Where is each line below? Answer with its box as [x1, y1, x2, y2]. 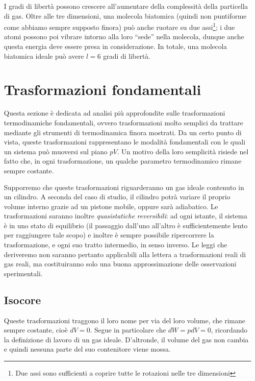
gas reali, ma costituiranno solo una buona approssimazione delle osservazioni [4, 259, 236, 269]
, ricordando [211, 325, 248, 335]
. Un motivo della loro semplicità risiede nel [117, 146, 249, 156]
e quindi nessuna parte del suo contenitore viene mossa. [4, 344, 171, 354]
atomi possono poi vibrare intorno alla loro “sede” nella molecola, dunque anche [4, 31, 244, 42]
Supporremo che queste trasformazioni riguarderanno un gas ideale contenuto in [4, 182, 244, 192]
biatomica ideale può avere [4, 50, 84, 61]
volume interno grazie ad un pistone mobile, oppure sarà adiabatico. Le [4, 201, 218, 211]
